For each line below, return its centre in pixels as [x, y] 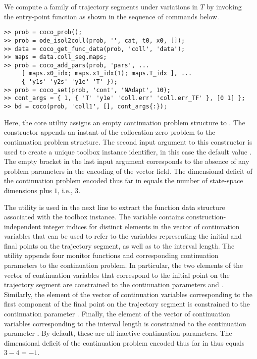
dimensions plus [28, 190]
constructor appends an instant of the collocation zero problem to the [110, 132]
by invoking [224, 6]
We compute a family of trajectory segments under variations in [101, 6]
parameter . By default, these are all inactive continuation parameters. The [118, 333]
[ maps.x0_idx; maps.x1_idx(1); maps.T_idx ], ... [107, 74]
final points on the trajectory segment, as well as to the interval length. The [119, 245]
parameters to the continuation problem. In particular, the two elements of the [124, 265]
